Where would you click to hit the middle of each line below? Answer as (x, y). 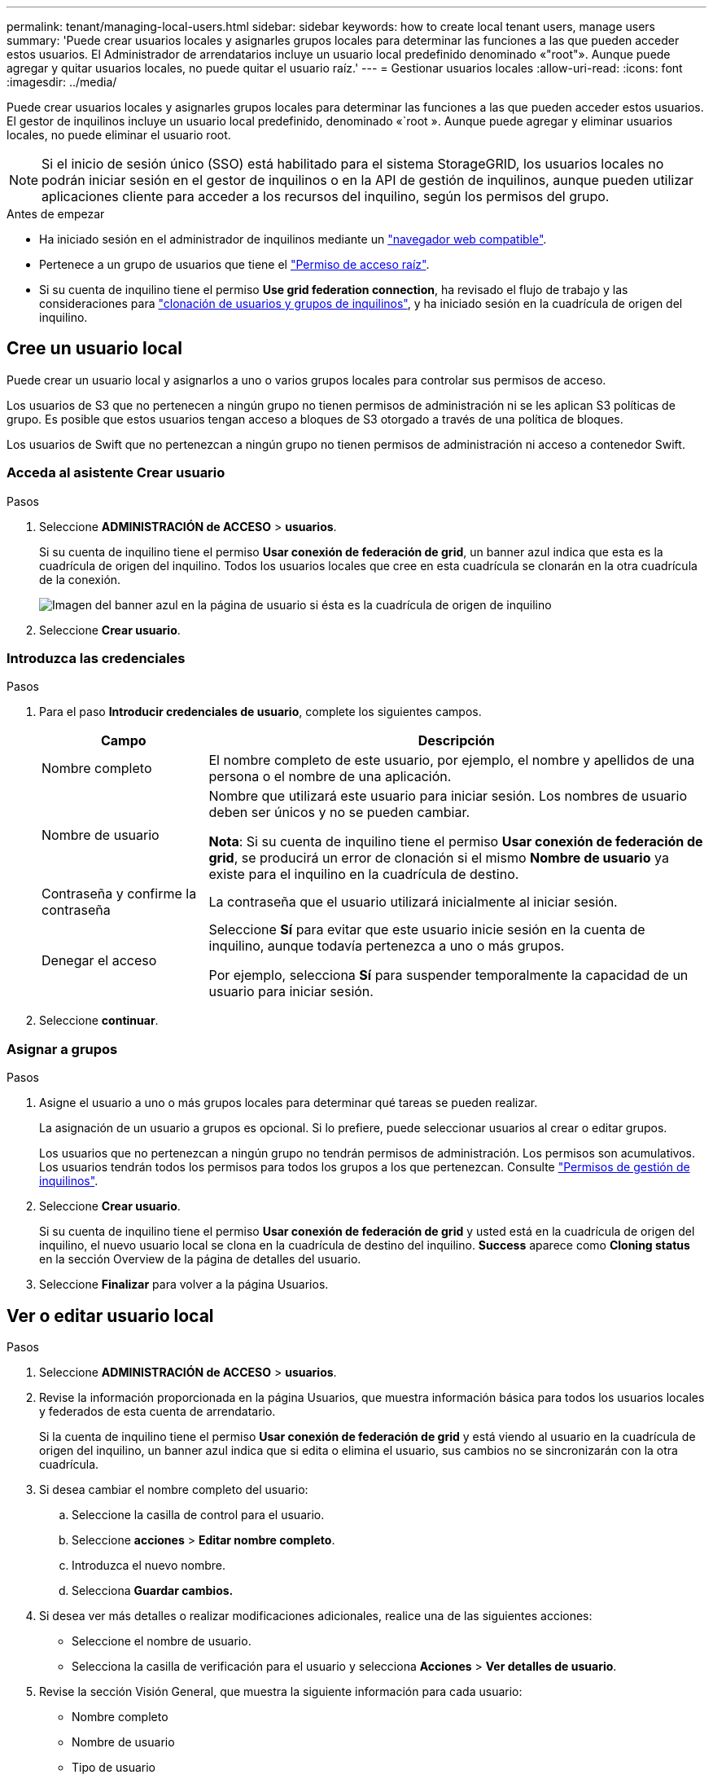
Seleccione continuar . (99, 1021)
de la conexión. (80, 579)
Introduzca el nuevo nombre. (149, 1565)
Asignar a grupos (62, 1049)
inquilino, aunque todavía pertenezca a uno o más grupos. (387, 946)
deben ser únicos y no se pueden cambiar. (339, 813)
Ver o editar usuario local (110, 1316)
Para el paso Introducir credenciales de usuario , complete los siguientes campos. (260, 712)
